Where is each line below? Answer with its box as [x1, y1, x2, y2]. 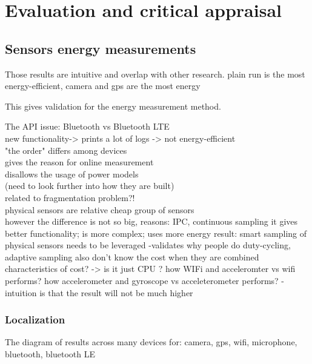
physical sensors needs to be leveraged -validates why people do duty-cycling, [5, 239, 291, 251]
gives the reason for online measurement [5, 156, 154, 168]
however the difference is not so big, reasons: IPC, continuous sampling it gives [5, 215, 298, 228]
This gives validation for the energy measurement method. [5, 99, 221, 112]
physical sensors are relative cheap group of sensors [5, 203, 194, 216]
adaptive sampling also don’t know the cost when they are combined [5, 250, 259, 263]
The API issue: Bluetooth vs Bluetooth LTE [5, 120, 170, 133]
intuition [5, 286, 37, 299]
